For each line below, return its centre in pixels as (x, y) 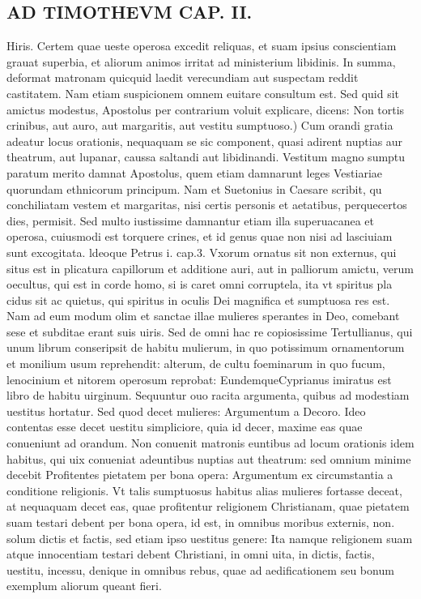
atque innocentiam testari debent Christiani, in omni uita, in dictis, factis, (191, 554)
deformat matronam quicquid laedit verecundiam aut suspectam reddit (183, 77)
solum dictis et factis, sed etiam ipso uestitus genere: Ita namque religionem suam (210, 538)
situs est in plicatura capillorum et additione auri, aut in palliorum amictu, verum (210, 268)
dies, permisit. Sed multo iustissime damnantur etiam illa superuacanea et (191, 220)
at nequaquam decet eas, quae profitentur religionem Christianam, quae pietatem (208, 506)
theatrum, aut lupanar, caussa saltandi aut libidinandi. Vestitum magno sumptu (206, 157)
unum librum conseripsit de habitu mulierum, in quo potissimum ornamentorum (206, 347)
